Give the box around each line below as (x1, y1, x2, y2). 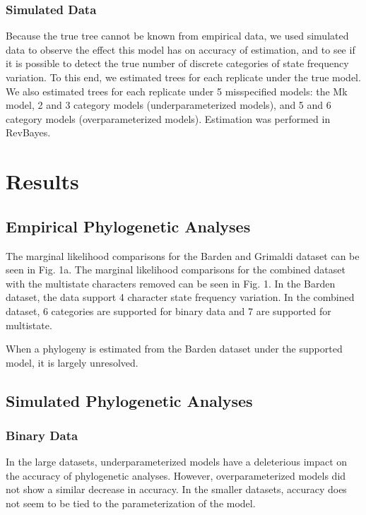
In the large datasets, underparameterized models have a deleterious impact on (6, 454, 348, 469)
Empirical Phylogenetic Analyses (6, 215, 251, 237)
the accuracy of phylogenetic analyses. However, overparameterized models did (6, 468, 346, 483)
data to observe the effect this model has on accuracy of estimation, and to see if (6, 42, 355, 57)
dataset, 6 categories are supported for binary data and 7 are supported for (6, 303, 331, 318)
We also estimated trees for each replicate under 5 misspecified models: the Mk (6, 83, 348, 98)
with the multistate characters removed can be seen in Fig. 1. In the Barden (6, 276, 336, 290)
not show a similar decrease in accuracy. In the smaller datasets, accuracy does (6, 482, 347, 497)
